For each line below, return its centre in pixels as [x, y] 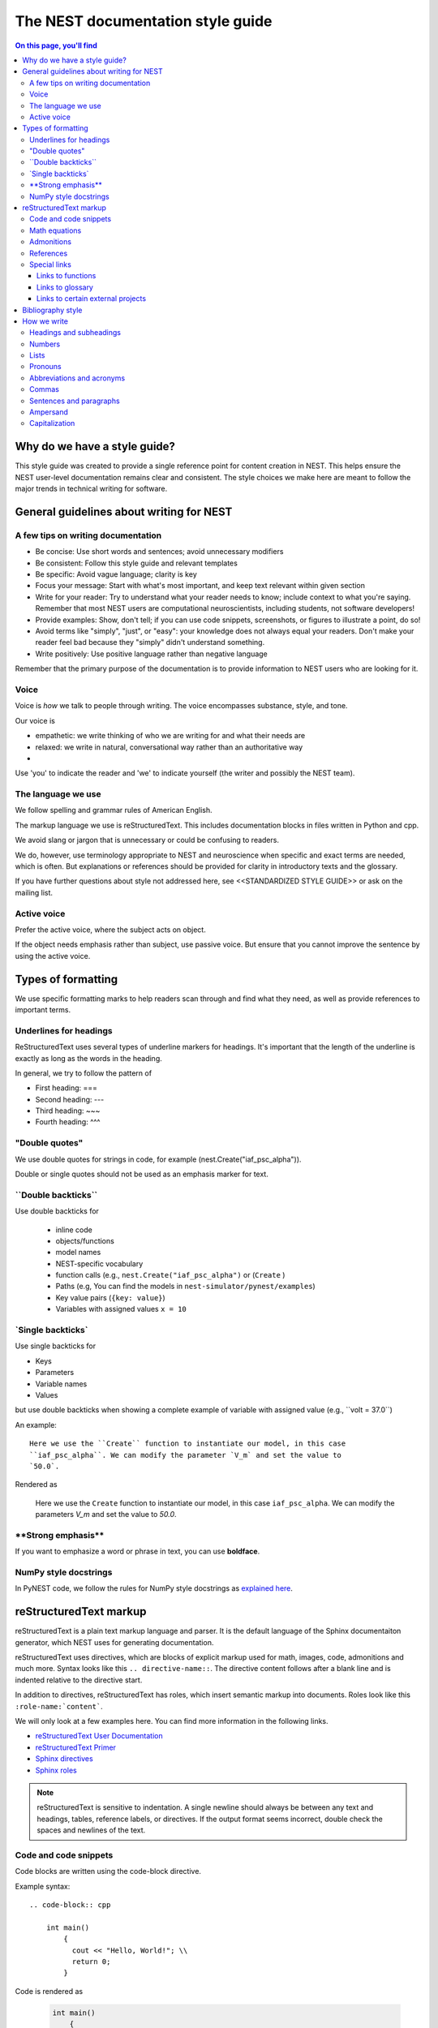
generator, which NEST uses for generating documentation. [114, 1642]
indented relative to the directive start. [79, 1680]
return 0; [91, 1962]
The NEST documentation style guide [144, 21]
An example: [36, 1424]
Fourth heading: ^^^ [68, 1122]
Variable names [61, 1384]
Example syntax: [43, 1886]
